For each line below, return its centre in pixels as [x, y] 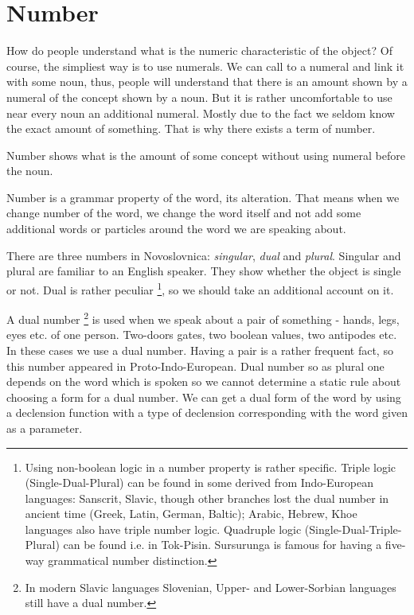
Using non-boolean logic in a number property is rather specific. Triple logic [211, 467]
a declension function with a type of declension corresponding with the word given [207, 413]
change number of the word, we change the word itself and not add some [184, 213]
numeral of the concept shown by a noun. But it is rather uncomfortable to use [199, 97]
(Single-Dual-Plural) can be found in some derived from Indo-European [199, 483]
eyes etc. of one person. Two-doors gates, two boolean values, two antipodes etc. [202, 335]
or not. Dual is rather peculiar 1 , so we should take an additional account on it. [200, 288]
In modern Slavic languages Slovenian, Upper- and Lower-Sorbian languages [211, 587]
